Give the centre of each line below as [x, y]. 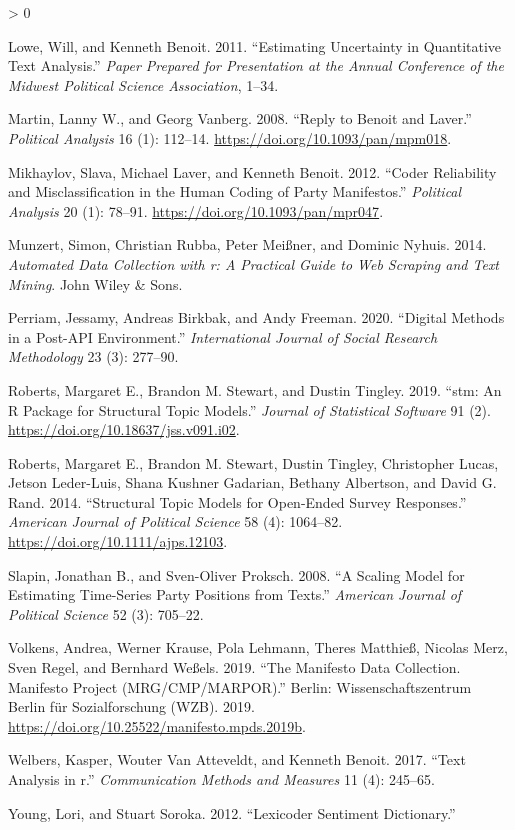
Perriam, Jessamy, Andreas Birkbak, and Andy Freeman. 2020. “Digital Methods [256, 317]
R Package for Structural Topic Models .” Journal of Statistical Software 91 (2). [249, 409]
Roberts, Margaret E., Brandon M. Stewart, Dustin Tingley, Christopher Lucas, [253, 462]
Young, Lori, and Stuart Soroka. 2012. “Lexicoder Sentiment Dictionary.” [232, 812]
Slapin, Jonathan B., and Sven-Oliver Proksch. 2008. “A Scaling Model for [236, 574]
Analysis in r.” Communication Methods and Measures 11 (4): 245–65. [221, 779]
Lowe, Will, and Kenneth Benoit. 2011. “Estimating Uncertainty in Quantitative [255, 45]
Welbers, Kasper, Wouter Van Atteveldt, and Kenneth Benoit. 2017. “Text [237, 759]
